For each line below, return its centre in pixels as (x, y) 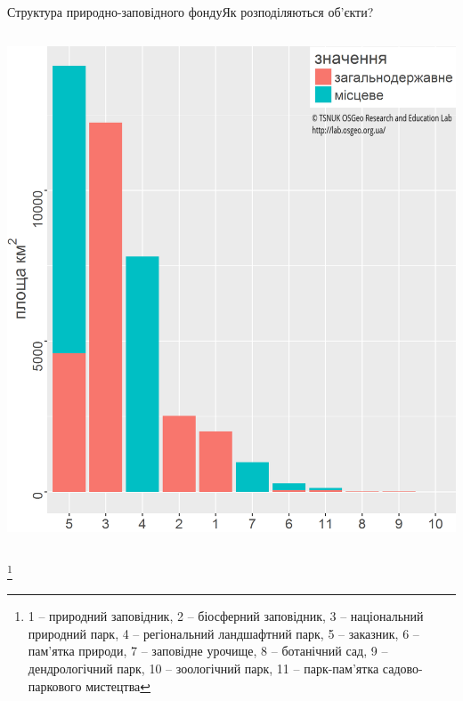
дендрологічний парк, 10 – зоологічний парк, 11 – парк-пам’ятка (203, 668)
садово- (402, 668)
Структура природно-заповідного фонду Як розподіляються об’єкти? (191, 12)
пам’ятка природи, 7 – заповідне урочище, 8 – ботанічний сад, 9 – (208, 651)
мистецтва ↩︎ (118, 685)
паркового (55, 685)
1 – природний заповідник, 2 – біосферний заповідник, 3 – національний (226, 616)
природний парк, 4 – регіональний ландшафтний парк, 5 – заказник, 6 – (223, 633)
